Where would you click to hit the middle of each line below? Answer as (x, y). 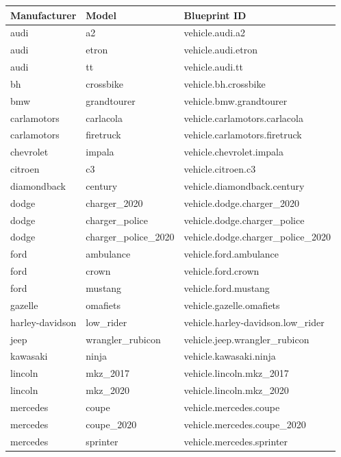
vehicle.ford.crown (222, 271)
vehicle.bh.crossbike (225, 83)
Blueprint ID (215, 15)
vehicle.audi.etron (220, 50)
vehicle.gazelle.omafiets (232, 305)
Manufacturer (43, 15)
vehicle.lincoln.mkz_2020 (236, 390)
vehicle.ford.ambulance (231, 254)
